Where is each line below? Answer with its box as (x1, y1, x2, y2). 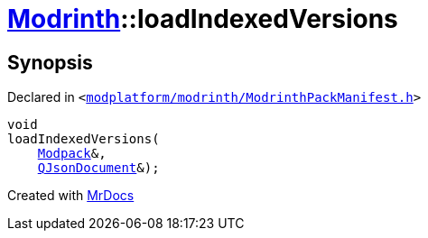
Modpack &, (37, 146, 107, 161)
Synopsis (7, 50, 93, 74)
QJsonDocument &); (37, 160, 160, 176)
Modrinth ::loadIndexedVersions (7, 4, 398, 34)
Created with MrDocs (7, 188, 135, 204)
